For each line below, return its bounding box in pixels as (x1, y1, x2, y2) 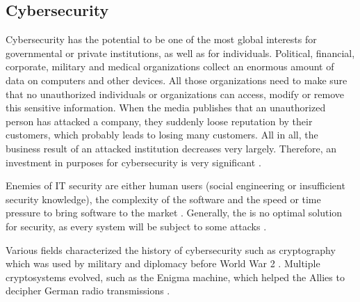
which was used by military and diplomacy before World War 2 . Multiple (6, 256, 320, 271)
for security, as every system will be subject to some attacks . (6, 218, 267, 233)
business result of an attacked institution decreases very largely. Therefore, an (6, 141, 336, 155)
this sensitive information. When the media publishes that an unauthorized (6, 100, 326, 115)
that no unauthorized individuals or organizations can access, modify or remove (6, 86, 345, 101)
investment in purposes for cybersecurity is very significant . (6, 154, 261, 169)
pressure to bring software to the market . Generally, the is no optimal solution (6, 205, 343, 220)
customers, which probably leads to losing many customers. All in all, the (6, 127, 318, 142)
